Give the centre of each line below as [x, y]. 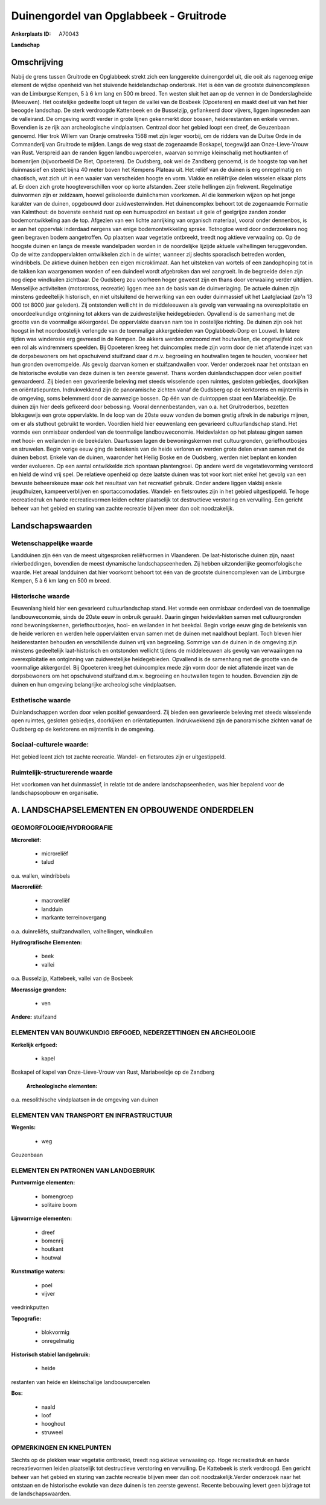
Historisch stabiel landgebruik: [51, 1354]
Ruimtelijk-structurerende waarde [62, 772]
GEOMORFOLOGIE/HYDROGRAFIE [62, 828]
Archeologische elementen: [62, 1086]
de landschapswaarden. [41, 1494]
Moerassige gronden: [39, 990]
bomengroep [57, 1196]
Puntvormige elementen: [43, 1183]
